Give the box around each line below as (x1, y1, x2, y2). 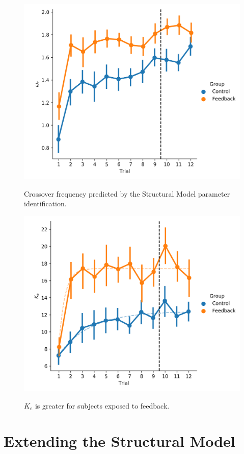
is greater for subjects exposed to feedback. (35, 400, 170, 411)
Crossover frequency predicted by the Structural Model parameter (24, 188, 230, 199)
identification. (24, 198, 67, 209)
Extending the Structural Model (4, 430, 235, 451)
